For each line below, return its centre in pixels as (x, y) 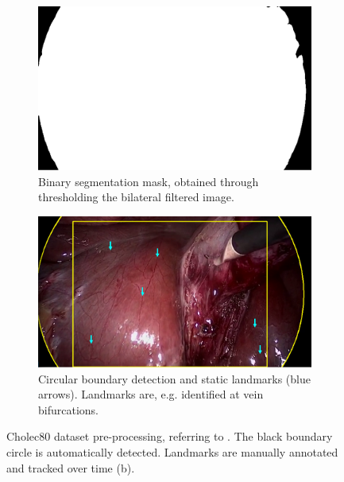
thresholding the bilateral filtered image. (136, 197)
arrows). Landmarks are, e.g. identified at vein (151, 394)
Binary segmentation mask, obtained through (149, 181)
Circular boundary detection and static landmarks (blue (174, 378)
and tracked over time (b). (71, 467)
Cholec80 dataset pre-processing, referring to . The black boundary (170, 436)
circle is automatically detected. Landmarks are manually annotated (172, 451)
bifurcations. (68, 409)
